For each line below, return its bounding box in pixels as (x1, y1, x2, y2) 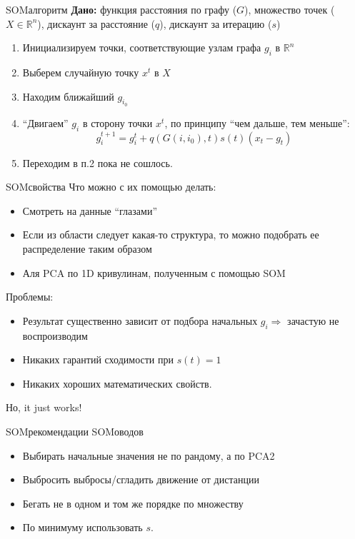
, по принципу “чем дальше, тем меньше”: (164, 115, 350, 130)
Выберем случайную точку (22, 64, 139, 79)
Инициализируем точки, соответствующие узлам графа (22, 40, 261, 55)
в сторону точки (82, 115, 153, 130)
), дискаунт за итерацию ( (159, 16, 272, 31)
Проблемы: (6, 289, 54, 304)
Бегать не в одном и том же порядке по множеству (22, 495, 244, 510)
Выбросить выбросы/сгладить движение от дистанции (22, 472, 259, 487)
